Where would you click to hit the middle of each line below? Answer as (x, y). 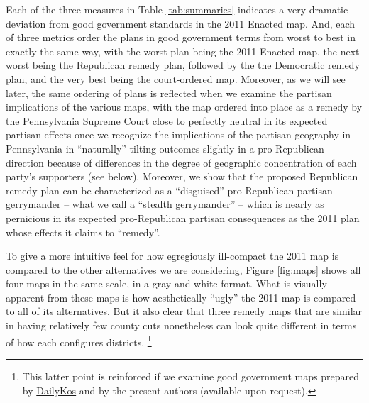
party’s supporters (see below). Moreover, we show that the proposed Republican (182, 176)
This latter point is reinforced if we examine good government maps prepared (191, 376)
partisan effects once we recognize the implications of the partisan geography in (178, 134)
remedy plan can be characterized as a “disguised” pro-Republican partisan (169, 190)
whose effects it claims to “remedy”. (83, 232)
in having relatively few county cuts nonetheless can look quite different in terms (181, 325)
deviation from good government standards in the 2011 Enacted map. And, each (181, 23)
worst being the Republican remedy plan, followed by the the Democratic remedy (183, 65)
